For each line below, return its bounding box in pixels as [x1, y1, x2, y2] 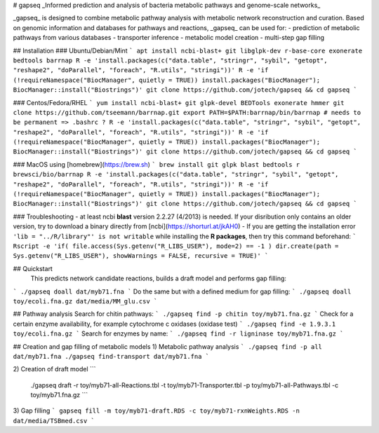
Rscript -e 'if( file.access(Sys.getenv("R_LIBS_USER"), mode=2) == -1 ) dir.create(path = [13, 242, 339, 250]
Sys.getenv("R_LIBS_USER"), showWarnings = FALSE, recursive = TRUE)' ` [13, 252, 269, 260]
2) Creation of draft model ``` [13, 365, 96, 373]
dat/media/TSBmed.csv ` [13, 417, 95, 425]
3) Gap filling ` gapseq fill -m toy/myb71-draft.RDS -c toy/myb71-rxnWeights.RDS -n [13, 406, 300, 415]
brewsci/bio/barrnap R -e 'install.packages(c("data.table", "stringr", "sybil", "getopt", [13, 170, 339, 179]
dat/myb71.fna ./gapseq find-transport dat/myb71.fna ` [13, 352, 210, 360]
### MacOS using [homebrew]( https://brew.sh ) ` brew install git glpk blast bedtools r [13, 160, 300, 168]
